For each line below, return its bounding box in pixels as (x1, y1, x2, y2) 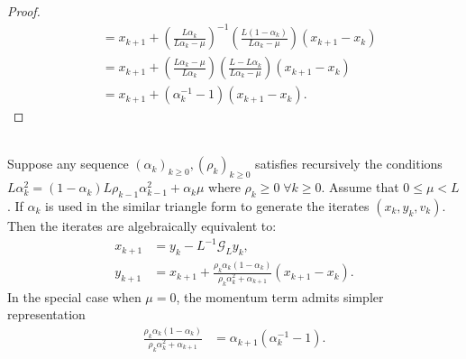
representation (7, 305, 86, 324)
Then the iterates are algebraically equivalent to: (7, 216, 277, 235)
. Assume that (321, 178, 399, 197)
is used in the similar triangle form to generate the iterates (45, 196, 370, 215)
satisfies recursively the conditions (255, 154, 443, 173)
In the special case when (7, 287, 142, 306)
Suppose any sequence (7, 154, 129, 173)
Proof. (7, 2, 41, 20)
